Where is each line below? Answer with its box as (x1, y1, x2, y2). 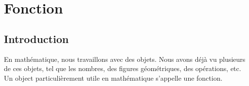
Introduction (4, 31, 69, 46)
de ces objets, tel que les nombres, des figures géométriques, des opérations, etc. (4, 63, 241, 73)
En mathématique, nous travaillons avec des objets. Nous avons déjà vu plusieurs (4, 54, 246, 64)
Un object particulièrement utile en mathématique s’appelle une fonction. (4, 72, 223, 83)
